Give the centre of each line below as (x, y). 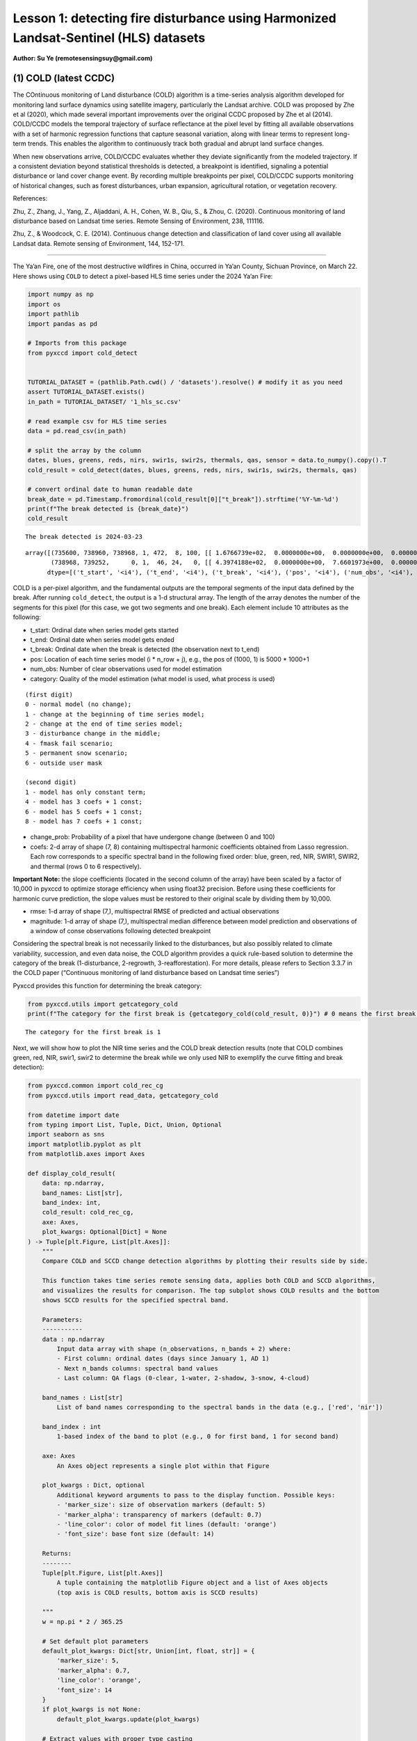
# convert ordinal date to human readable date (110, 490)
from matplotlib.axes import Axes (86, 1154)
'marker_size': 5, (88, 1661)
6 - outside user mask (64, 763)
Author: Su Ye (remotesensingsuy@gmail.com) (83, 58)
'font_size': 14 (84, 1690)
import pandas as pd (62, 323)
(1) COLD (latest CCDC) (64, 78)
